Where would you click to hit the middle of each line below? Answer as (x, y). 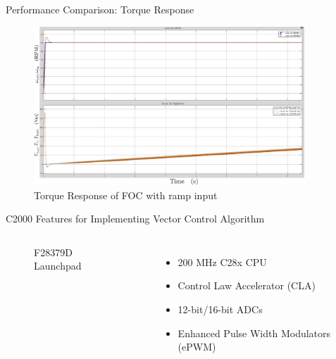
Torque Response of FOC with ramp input (126, 195)
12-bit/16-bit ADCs (220, 309)
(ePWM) (197, 347)
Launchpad (58, 266)
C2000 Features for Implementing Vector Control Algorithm (135, 219)
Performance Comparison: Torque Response (100, 9)
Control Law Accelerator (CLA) (247, 285)
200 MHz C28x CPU (222, 262)
